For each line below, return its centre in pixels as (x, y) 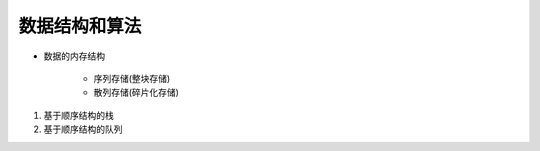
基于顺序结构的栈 (78, 115)
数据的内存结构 (74, 56)
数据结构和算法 (80, 26)
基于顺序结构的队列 (83, 129)
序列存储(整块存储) (132, 78)
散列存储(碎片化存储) (136, 92)
